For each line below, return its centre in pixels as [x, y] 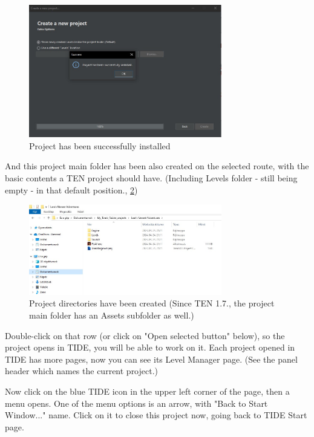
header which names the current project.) [82, 371]
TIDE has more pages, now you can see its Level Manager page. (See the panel [151, 359]
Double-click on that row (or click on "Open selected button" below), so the [145, 335]
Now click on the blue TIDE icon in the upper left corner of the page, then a [147, 391]
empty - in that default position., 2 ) [71, 189]
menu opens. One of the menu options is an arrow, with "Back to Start [136, 403]
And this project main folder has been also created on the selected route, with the [157, 166]
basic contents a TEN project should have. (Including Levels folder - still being [151, 177]
